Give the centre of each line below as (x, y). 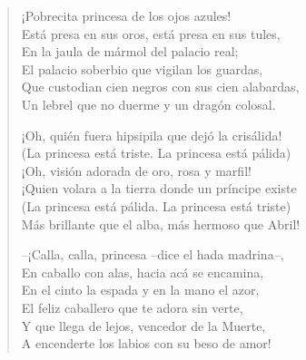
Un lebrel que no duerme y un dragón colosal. (148, 104)
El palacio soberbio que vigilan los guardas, (142, 68)
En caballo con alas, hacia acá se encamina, (143, 272)
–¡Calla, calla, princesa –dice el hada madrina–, (153, 254)
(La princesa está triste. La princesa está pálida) (156, 153)
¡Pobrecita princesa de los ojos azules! (126, 15)
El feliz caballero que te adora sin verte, (132, 307)
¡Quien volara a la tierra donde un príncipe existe (159, 188)
